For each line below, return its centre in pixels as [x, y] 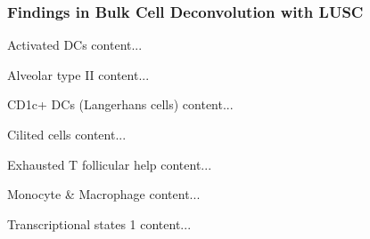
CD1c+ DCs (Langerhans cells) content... [120, 104]
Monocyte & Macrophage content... [104, 194]
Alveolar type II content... [78, 74]
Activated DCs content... [75, 45]
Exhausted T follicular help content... [110, 164]
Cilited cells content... [67, 134]
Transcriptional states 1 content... [99, 223]
